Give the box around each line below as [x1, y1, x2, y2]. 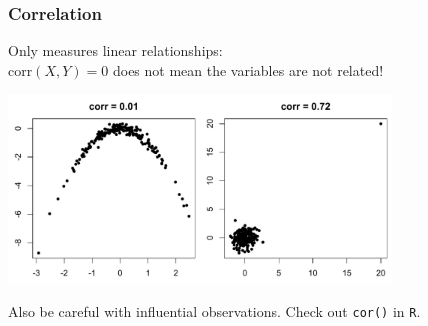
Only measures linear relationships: [8, 40, 223, 61]
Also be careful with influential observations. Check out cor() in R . [8, 301, 421, 321]
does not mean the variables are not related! [112, 59, 384, 80]
